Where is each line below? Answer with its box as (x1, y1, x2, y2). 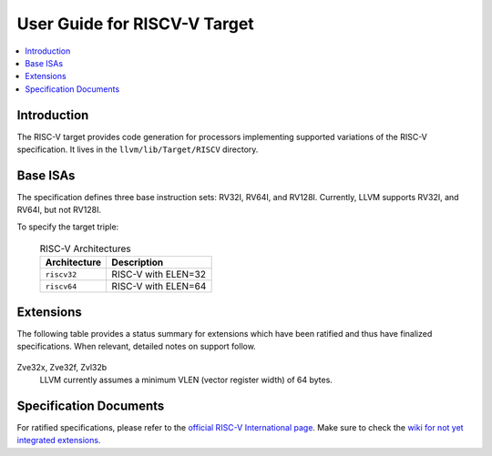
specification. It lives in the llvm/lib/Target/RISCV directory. (16, 144, 259, 155)
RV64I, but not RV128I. (16, 205, 102, 216)
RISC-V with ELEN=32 (111, 269, 207, 281)
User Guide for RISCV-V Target (16, 14, 254, 34)
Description (111, 256, 164, 269)
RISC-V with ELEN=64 (111, 280, 207, 293)
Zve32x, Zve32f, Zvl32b (16, 361, 108, 372)
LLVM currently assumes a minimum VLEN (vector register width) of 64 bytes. (39, 374, 333, 386)
